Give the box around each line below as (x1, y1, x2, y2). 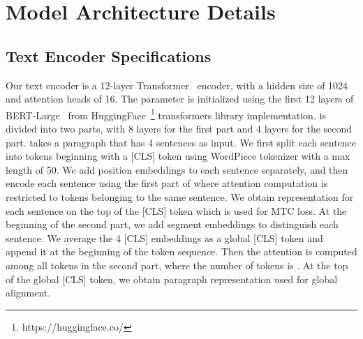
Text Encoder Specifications (6, 45, 212, 66)
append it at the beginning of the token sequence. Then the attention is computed (6, 244, 357, 259)
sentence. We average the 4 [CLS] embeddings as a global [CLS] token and (6, 230, 323, 245)
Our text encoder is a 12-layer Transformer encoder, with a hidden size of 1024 (6, 77, 348, 92)
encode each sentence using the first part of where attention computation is (6, 176, 328, 190)
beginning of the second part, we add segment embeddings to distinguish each (6, 217, 339, 232)
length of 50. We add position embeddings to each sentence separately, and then (6, 162, 348, 176)
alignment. (6, 285, 51, 300)
